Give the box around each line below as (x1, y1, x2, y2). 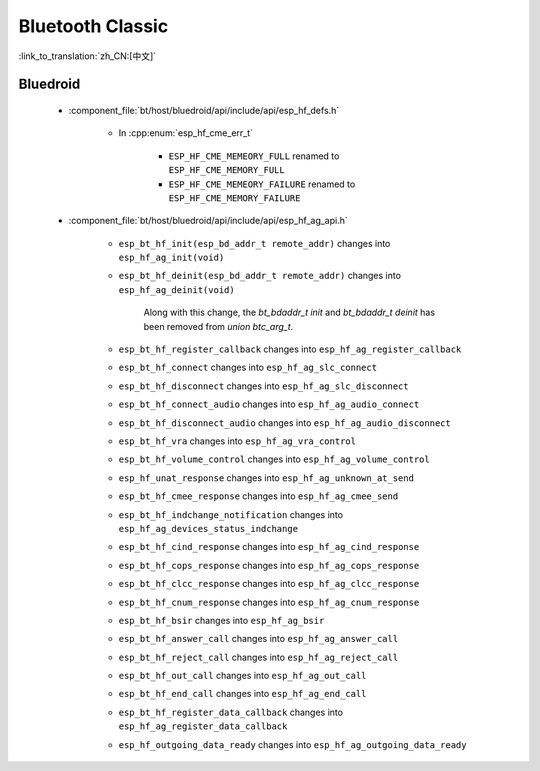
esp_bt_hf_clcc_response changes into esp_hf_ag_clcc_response (118, 578, 420, 590)
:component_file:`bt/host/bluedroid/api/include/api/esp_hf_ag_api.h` (68, 215, 349, 227)
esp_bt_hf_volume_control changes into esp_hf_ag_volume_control (118, 453, 430, 465)
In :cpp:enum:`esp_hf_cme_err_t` (118, 127, 254, 139)
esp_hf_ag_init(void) (118, 252, 225, 264)
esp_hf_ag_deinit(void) (118, 284, 235, 295)
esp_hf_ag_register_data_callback (118, 721, 288, 732)
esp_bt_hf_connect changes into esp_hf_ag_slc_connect (118, 361, 378, 374)
